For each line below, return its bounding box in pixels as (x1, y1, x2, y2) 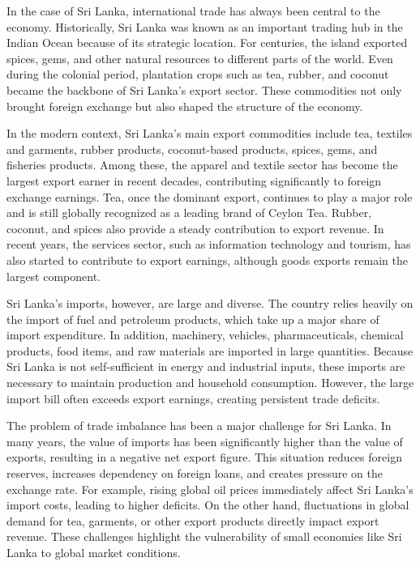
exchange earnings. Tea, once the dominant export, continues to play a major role (6, 188, 413, 205)
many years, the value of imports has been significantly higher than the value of (6, 432, 403, 449)
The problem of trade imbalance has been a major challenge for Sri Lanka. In (6, 417, 392, 434)
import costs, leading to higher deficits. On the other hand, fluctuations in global (6, 496, 409, 513)
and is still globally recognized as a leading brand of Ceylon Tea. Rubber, (6, 204, 372, 221)
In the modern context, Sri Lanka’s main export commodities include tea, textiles (6, 125, 413, 142)
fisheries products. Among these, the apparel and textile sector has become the (6, 156, 398, 173)
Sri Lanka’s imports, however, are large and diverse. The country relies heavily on (6, 295, 414, 312)
